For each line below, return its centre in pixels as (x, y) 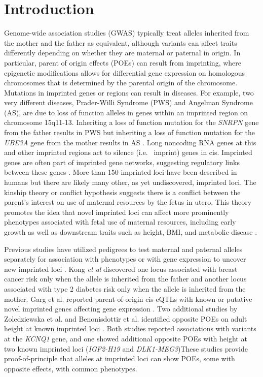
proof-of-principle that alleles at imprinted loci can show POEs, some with (120, 358)
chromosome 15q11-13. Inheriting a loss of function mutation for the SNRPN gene (131, 122)
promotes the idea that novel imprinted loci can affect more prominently (117, 212)
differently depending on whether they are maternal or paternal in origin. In (122, 53)
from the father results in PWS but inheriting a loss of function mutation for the (130, 132)
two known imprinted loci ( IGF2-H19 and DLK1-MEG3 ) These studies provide (126, 348)
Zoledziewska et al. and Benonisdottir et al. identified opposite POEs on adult (126, 318)
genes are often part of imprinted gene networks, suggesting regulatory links (122, 162)
